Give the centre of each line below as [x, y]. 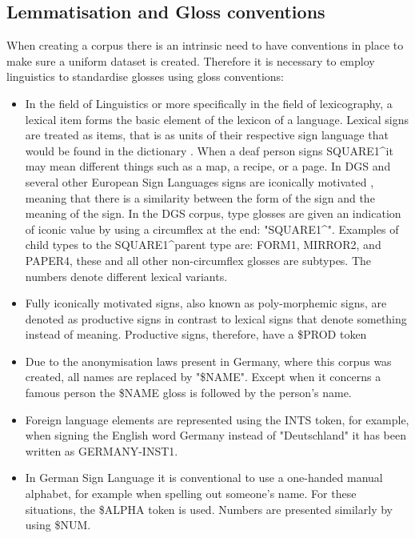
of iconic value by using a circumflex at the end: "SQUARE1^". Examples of [212, 229]
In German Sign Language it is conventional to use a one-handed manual [204, 478]
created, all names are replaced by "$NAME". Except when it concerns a [203, 377]
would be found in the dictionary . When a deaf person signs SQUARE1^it [209, 150]
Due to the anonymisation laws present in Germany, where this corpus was [208, 361]
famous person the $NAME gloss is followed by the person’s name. [188, 393]
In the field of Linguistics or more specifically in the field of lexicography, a [209, 103]
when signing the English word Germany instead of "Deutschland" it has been [215, 435]
